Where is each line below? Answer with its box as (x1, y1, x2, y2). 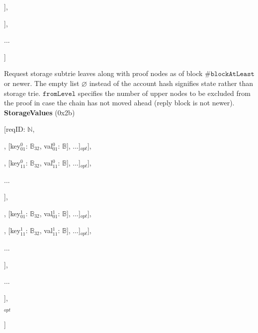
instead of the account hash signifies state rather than (89, 78, 254, 88)
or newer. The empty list (4, 78, 80, 88)
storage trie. (4, 87, 41, 98)
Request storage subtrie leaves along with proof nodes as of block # (4, 68, 211, 79)
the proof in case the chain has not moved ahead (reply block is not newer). (4, 97, 235, 108)
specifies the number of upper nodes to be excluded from (78, 87, 251, 98)
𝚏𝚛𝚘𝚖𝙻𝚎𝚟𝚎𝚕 (42, 90, 76, 97)
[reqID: (4, 124, 25, 134)
